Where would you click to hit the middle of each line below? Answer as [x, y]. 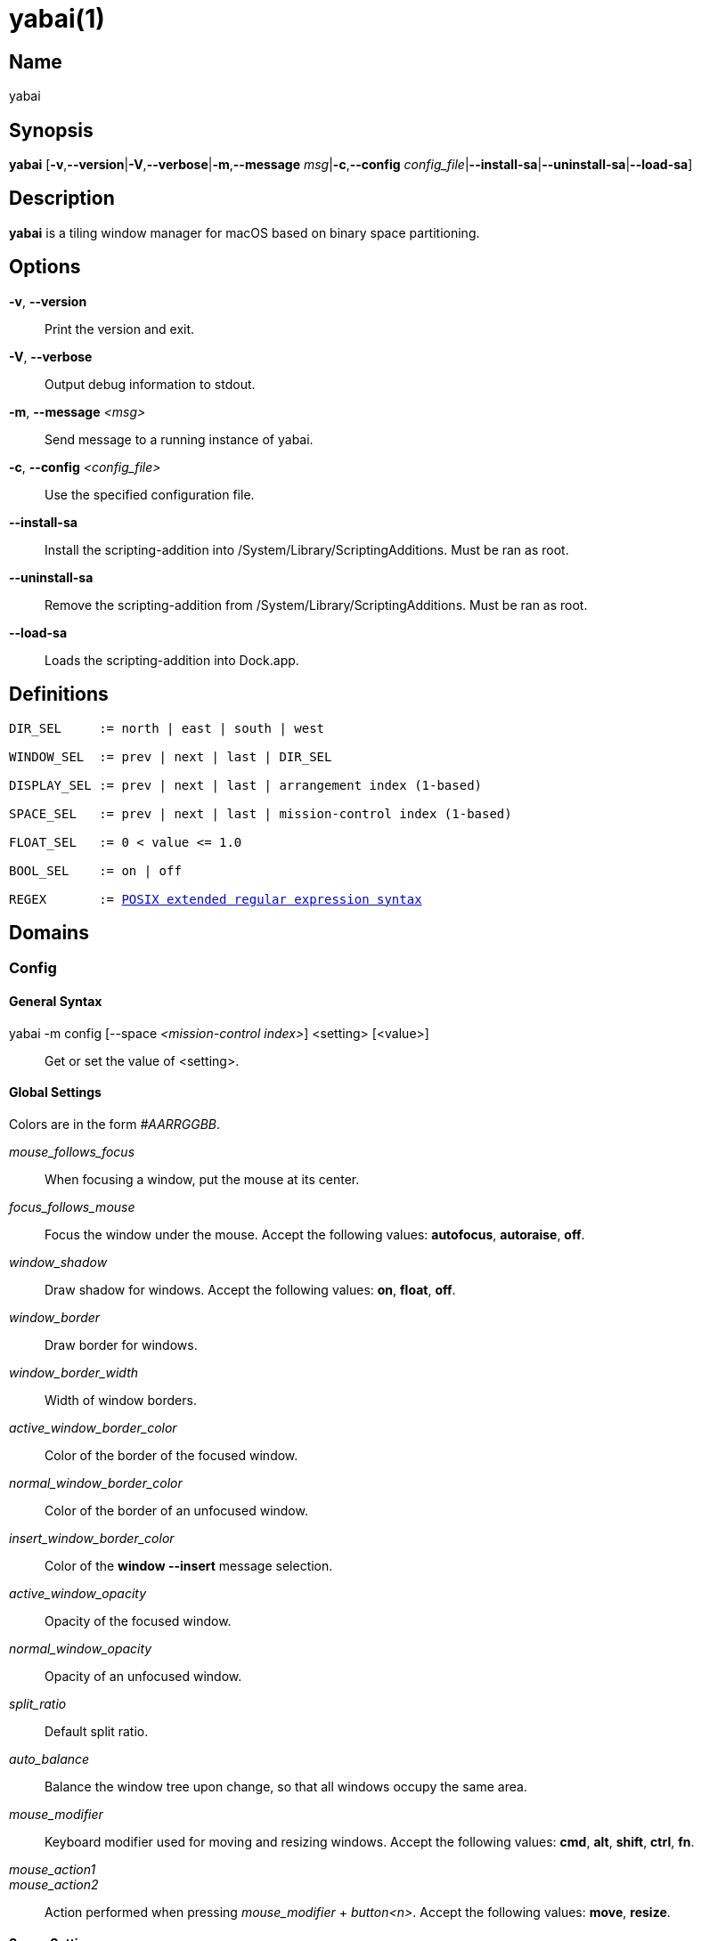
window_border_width [74, 1372]
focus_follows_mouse [72, 1206]
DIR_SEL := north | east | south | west [167, 728]
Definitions [59, 694]
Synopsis [51, 130]
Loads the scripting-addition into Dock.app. [172, 660]
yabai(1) [57, 19]
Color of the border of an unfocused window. [176, 1510]
